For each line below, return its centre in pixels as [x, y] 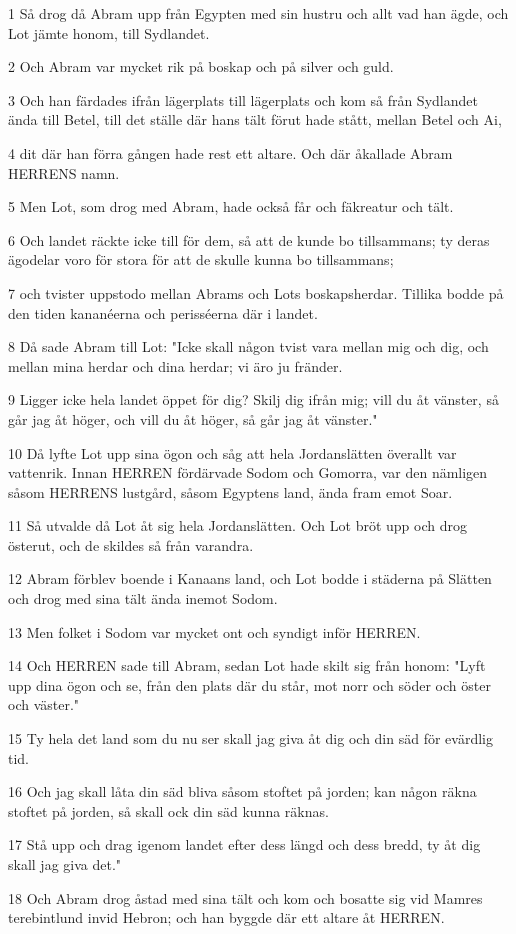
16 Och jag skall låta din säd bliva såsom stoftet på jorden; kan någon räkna [242, 791]
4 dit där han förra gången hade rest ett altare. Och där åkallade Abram [230, 152]
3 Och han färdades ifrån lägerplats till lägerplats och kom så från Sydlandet [243, 99]
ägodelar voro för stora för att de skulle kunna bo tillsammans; [201, 259]
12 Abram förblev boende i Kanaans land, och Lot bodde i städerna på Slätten [250, 578]
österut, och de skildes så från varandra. [131, 544]
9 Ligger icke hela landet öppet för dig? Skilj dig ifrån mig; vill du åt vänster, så [253, 399]
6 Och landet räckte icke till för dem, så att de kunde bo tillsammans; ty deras [249, 239]
